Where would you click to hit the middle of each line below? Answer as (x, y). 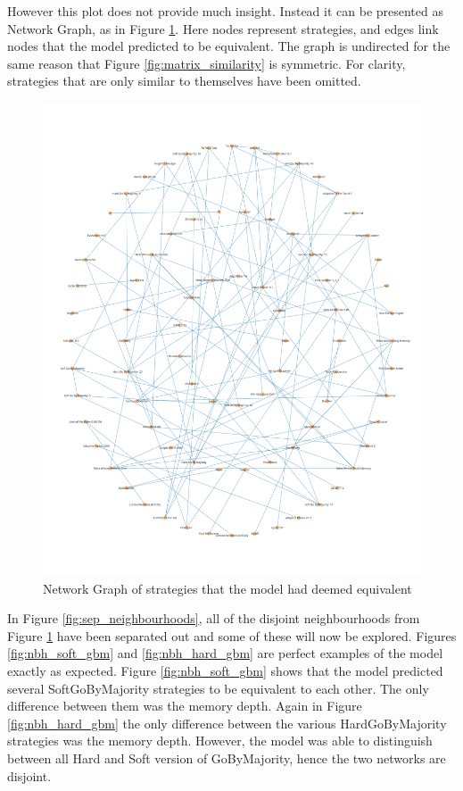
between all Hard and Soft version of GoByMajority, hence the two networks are (227, 758)
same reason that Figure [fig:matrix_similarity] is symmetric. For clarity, (207, 63)
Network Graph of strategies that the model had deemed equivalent (227, 588)
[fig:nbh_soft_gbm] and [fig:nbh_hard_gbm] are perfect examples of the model (225, 653)
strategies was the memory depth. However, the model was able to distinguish (220, 741)
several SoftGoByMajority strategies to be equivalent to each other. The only (218, 688)
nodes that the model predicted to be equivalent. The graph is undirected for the (229, 46)
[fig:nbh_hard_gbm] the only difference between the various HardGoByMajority (227, 723)
